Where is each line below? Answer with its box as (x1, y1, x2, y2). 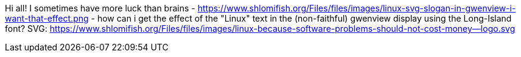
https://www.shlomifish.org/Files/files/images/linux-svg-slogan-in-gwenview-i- (197, 3, 516, 13)
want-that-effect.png (5, 13, 89, 23)
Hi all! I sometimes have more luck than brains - (5, 3, 195, 13)
